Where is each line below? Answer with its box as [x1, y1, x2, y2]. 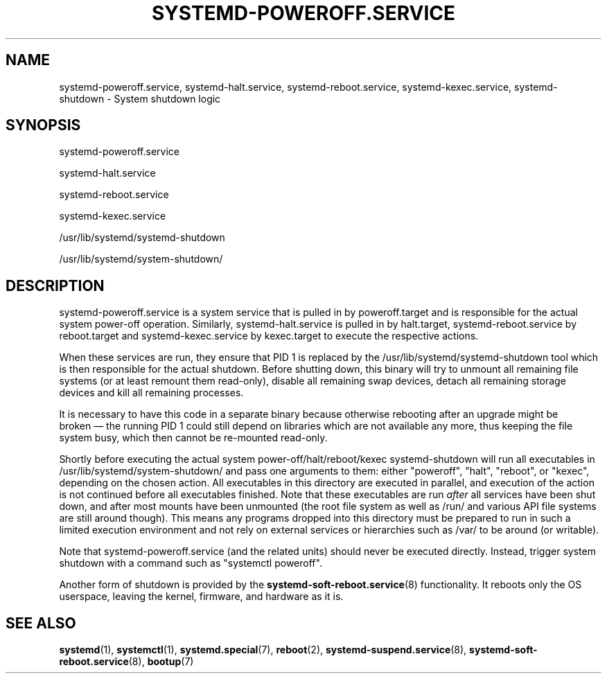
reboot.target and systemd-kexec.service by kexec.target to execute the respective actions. [59, 330, 479, 342]
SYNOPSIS [6, 116, 81, 134]
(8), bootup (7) [128, 655, 194, 668]
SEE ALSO [6, 614, 76, 632]
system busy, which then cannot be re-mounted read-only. [59, 432, 328, 444]
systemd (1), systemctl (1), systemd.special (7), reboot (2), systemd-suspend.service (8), [59, 644, 467, 656]
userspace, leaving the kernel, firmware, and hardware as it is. [59, 590, 344, 603]
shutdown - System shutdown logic [59, 92, 221, 105]
